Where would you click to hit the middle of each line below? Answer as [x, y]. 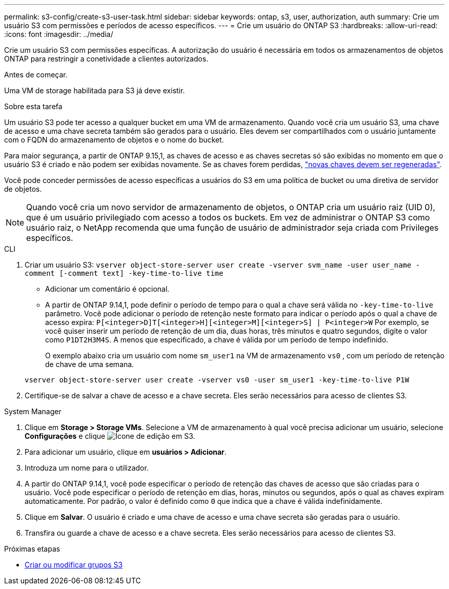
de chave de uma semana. [90, 364]
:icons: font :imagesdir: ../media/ [59, 34]
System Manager [33, 411]
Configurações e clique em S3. [110, 436]
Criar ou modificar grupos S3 [74, 565]
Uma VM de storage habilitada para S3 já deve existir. [95, 90]
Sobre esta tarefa [33, 106]
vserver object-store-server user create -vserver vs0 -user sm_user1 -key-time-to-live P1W [217, 380]
